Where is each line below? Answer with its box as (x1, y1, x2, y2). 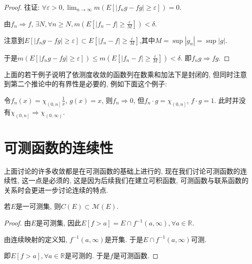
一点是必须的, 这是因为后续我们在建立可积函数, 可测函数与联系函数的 (28, 175, 249, 185)
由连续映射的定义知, (4, 234, 67, 244)
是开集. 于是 (104, 234, 143, 244)
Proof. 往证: (4, 2, 40, 12)
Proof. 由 (4, 218, 31, 227)
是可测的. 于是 (64, 250, 110, 261)
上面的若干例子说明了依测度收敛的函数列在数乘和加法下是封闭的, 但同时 (4, 69, 233, 79)
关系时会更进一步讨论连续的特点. (4, 184, 108, 195)
